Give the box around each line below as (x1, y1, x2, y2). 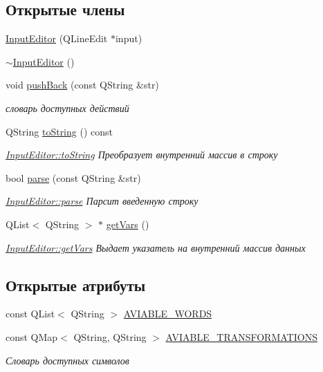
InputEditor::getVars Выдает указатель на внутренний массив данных (6, 240, 306, 254)
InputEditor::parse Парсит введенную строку (6, 194, 199, 208)
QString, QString (73, 329, 147, 344)
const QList (6, 306, 55, 321)
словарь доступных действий (6, 100, 129, 115)
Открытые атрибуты (6, 274, 146, 295)
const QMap (6, 329, 58, 344)
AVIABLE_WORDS (123, 306, 212, 321)
